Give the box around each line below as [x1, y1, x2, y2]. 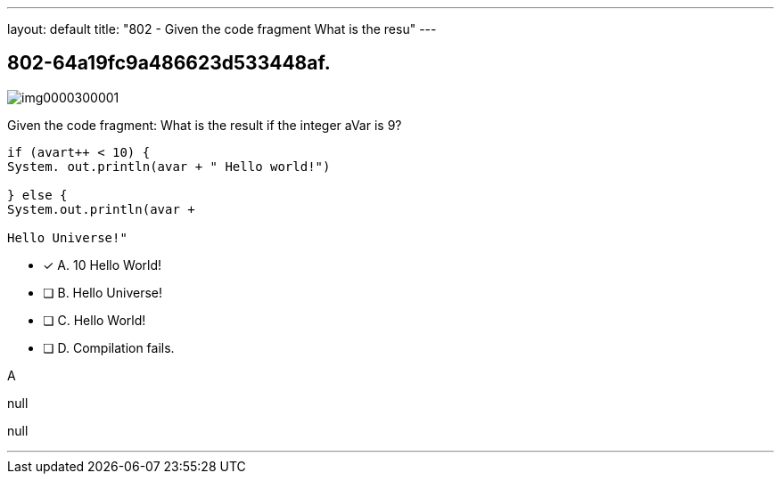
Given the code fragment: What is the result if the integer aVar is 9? [7, 117, 402, 133]
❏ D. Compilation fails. [43, 339, 175, 355]
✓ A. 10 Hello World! [43, 257, 162, 273]
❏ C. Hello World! [43, 312, 146, 328]
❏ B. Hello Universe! [43, 284, 162, 300]
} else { [7, 187, 68, 202]
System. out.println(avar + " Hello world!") [7, 159, 331, 174]
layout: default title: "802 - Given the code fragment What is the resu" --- [7, 21, 437, 37]
